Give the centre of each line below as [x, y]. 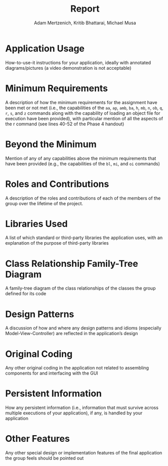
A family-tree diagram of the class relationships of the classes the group [80, 288]
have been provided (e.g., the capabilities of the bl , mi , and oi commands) [83, 164]
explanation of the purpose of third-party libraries [57, 243]
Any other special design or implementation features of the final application [84, 453]
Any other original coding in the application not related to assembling [77, 368]
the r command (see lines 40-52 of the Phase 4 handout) [65, 124]
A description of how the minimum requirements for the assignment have [81, 102]
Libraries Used [36, 224]
